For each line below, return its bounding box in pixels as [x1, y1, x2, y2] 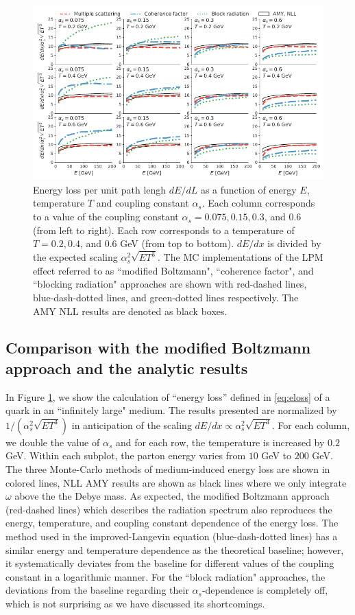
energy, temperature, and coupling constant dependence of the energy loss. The [5, 515, 339, 530]
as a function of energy [200, 182, 297, 196]
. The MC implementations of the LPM [158, 250, 323, 264]
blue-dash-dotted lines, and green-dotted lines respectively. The [33, 290, 299, 304]
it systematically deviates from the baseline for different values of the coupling [5, 556, 334, 570]
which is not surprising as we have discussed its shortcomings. [5, 596, 265, 610]
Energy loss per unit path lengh [33, 182, 167, 196]
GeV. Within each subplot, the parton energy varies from [5, 448, 246, 463]
